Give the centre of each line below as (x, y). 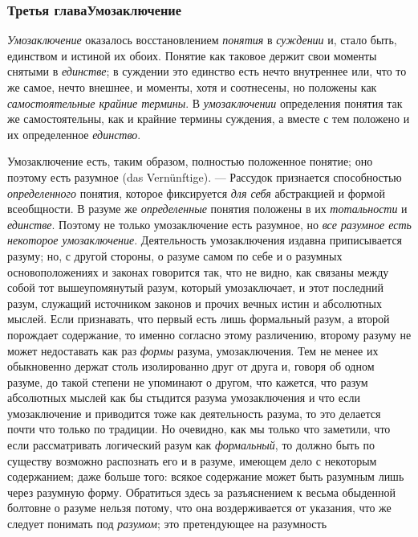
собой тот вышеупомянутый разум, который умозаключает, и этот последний (196, 287)
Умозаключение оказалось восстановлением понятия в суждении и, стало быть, (202, 40)
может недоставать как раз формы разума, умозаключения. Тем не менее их (193, 350)
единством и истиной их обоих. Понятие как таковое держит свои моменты (192, 55)
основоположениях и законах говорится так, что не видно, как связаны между (198, 271)
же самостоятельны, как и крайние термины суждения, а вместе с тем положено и (209, 119)
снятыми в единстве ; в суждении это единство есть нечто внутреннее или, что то (207, 71)
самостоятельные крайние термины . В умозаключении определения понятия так (205, 102)
